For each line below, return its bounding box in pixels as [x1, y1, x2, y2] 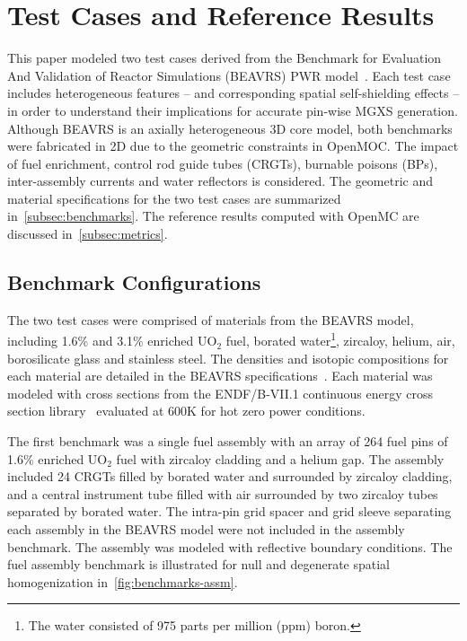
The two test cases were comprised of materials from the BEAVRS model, [7, 310, 414, 329]
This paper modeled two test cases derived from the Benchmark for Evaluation [7, 48, 442, 67]
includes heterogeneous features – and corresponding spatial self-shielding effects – [7, 83, 460, 102]
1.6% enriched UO [7, 449, 108, 468]
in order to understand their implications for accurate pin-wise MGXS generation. [7, 101, 458, 119]
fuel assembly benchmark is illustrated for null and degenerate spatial [7, 555, 391, 574]
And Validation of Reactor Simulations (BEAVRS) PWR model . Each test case [7, 66, 451, 84]
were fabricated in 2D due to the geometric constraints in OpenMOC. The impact [7, 136, 459, 155]
